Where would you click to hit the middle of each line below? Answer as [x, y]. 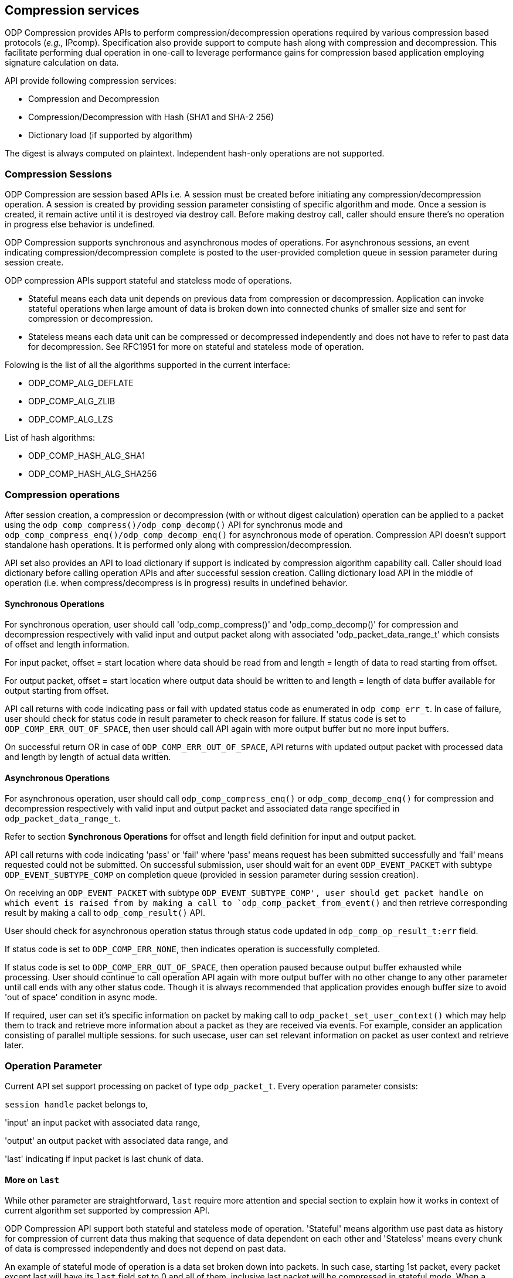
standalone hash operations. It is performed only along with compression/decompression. [179, 544]
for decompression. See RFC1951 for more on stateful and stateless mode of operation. [196, 347]
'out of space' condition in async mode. [81, 997]
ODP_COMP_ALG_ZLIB [72, 401]
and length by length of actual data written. [88, 757]
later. [14, 1045]
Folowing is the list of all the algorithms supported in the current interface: [148, 365]
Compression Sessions [58, 174]
